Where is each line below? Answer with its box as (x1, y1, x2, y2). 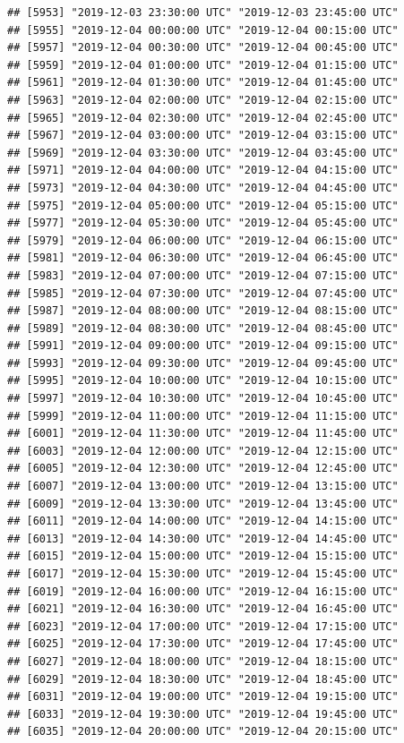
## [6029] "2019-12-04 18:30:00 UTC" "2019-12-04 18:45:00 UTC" (7, 672, 399, 686)
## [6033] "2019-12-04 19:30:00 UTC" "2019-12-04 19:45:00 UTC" (7, 707, 399, 721)
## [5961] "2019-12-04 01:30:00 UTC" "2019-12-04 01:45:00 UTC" (7, 76, 399, 90)
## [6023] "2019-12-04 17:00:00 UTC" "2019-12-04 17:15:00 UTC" (7, 619, 399, 633)
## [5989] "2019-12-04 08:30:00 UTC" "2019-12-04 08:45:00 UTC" (7, 321, 399, 335)
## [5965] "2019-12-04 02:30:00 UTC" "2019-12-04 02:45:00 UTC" (7, 111, 399, 124)
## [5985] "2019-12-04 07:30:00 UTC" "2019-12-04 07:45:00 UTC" (7, 286, 399, 300)
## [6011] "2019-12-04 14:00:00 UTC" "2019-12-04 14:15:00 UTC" (7, 515, 399, 528)
